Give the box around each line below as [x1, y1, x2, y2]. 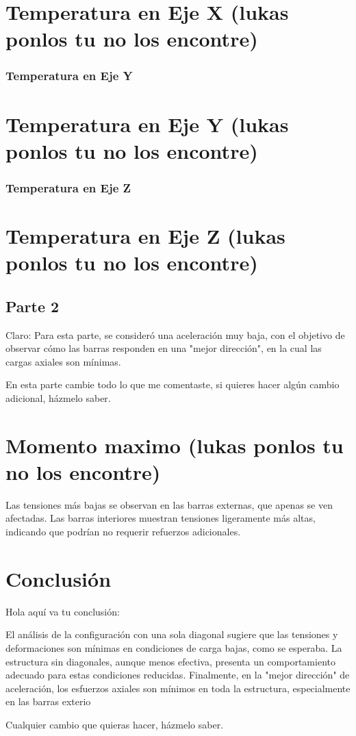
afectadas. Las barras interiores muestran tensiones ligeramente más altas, [5, 511, 316, 525]
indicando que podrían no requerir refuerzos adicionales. [5, 524, 241, 539]
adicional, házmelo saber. [5, 390, 111, 405]
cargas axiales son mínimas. [5, 354, 121, 368]
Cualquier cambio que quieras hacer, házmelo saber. [5, 717, 224, 731]
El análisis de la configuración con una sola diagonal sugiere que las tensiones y [5, 627, 338, 642]
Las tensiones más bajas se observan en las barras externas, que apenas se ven [5, 497, 333, 511]
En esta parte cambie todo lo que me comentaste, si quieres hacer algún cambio [5, 377, 340, 392]
